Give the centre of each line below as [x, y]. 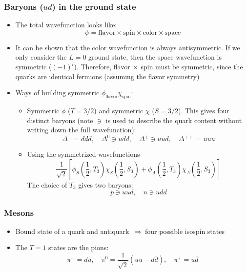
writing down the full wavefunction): [82, 130]
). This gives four [204, 110]
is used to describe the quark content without [174, 120]
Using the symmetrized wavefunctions [83, 154]
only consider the [41, 57]
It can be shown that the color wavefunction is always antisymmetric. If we [128, 47]
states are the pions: [79, 247]
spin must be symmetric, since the [192, 66]
